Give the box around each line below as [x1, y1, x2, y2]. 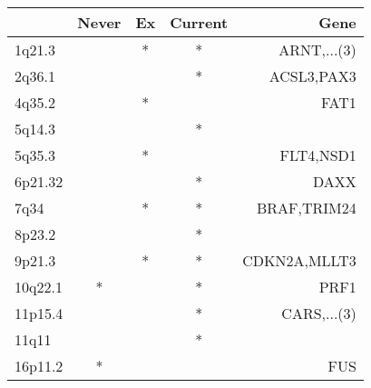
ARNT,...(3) [278, 39, 356, 60]
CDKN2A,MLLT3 [242, 250, 356, 271]
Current [170, 12, 229, 33]
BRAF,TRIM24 [257, 197, 356, 218]
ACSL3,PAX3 [268, 65, 356, 86]
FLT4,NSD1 [279, 144, 356, 165]
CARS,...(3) [281, 303, 356, 323]
